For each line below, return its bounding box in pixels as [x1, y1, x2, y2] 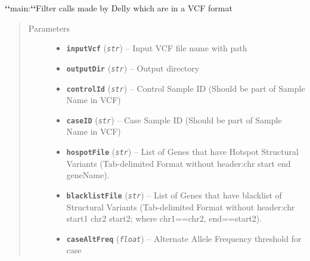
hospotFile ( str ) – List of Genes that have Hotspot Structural [66, 145, 299, 157]
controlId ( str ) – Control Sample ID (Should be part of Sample [66, 82, 305, 94]
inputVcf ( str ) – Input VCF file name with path [66, 42, 247, 54]
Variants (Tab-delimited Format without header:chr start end [66, 157, 291, 169]
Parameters [28, 21, 70, 34]
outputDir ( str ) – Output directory [66, 61, 200, 74]
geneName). [66, 169, 110, 181]
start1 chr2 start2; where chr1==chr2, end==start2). [66, 212, 262, 225]
